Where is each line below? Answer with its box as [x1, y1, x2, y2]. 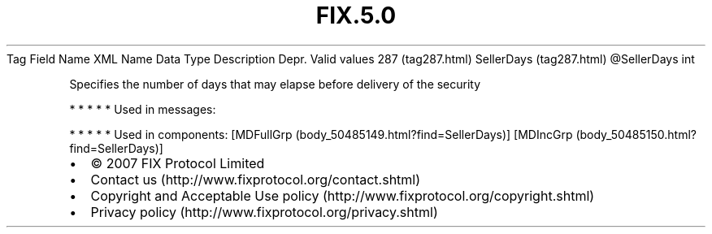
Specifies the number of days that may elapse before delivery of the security [69, 76, 481, 91]
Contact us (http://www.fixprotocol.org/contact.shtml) [90, 171, 421, 188]
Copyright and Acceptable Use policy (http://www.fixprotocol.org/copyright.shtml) [90, 187, 595, 204]
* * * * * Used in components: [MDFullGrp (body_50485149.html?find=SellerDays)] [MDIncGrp [69, 127, 573, 141]
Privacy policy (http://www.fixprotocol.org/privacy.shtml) [90, 203, 438, 220]
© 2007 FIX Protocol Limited [90, 154, 265, 171]
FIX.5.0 [315, 2, 397, 29]
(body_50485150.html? [575, 127, 697, 141]
